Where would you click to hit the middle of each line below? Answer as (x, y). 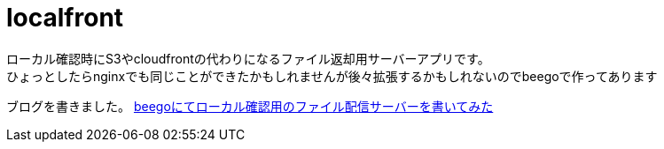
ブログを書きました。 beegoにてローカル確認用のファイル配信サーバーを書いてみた (250, 106)
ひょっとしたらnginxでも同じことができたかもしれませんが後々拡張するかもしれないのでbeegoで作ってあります (332, 76)
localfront (65, 18)
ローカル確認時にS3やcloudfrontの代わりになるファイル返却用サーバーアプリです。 (248, 58)
